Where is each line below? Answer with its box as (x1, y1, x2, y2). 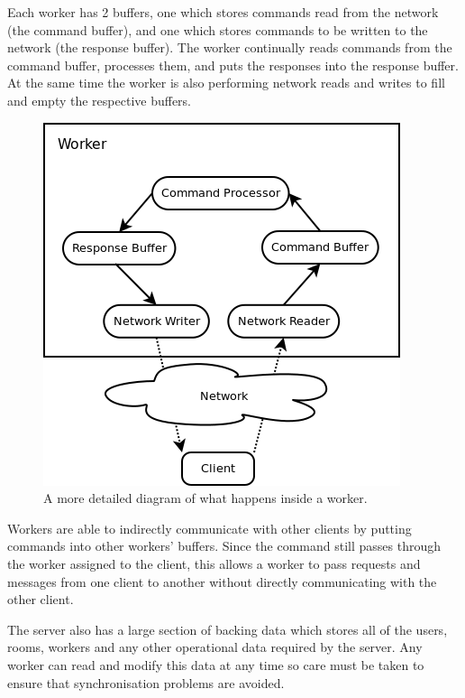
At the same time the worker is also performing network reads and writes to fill (7, 73, 445, 92)
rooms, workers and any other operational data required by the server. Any (7, 638, 423, 656)
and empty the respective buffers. (7, 90, 191, 109)
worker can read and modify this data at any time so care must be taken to (7, 655, 424, 674)
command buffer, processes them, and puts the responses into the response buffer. (7, 55, 459, 74)
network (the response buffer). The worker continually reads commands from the (7, 38, 452, 57)
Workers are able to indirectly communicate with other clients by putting (7, 518, 412, 537)
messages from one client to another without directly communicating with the (7, 572, 437, 591)
